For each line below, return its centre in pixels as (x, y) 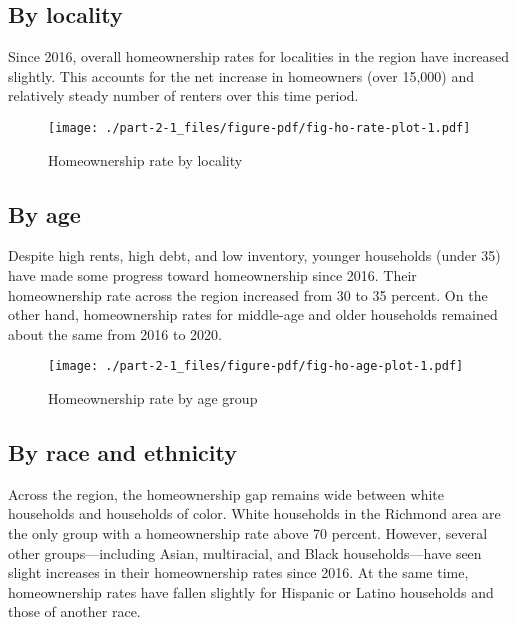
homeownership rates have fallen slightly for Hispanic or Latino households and (251, 591)
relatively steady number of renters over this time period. (183, 95)
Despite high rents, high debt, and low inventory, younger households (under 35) (254, 255)
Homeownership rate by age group (153, 398)
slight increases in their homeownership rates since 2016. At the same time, (238, 572)
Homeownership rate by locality (145, 159)
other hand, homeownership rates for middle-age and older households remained (253, 314)
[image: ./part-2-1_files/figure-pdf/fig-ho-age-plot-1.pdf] (256, 366)
